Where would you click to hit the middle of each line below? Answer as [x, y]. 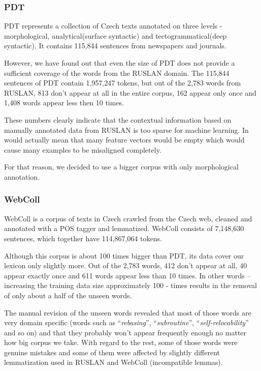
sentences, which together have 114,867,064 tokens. [83, 238]
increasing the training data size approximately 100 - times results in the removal [130, 285]
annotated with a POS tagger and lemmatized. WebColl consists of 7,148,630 [124, 228]
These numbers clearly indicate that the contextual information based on [118, 119]
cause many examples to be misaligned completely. [83, 149]
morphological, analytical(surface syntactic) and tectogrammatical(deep [116, 35]
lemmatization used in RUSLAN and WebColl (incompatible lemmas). [113, 362]
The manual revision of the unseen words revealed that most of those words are [128, 312]
